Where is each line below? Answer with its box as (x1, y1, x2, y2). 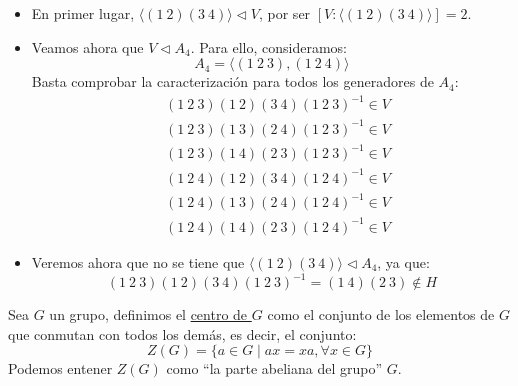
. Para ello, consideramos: (190, 36, 348, 57)
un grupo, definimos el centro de (49, 304, 248, 325)
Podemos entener (8, 358, 113, 379)
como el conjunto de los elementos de (267, 304, 495, 325)
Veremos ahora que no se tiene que (31, 251, 245, 272)
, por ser (258, 3, 311, 23)
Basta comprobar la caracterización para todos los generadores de (31, 71, 434, 92)
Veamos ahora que (31, 36, 144, 57)
